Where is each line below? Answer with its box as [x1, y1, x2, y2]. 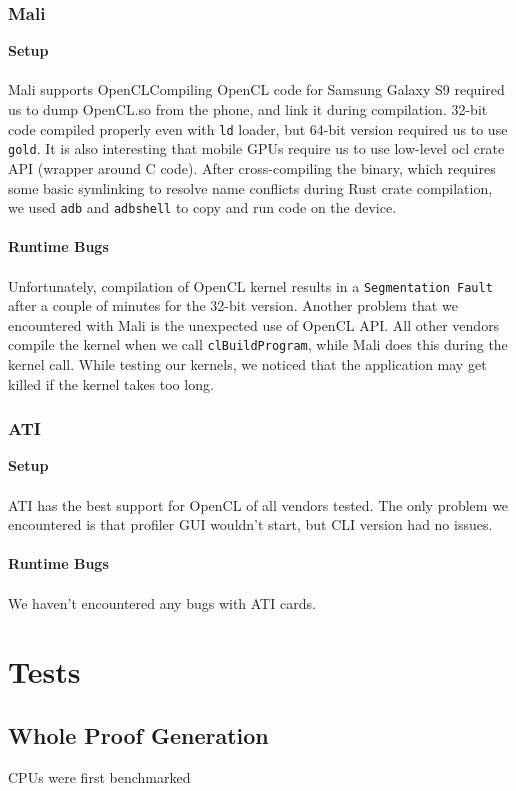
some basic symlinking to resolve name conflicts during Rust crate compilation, [8, 177, 493, 198]
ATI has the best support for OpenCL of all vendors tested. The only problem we [8, 494, 509, 515]
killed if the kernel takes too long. [8, 373, 214, 394]
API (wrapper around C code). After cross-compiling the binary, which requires [8, 157, 496, 178]
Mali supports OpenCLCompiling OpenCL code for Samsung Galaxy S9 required [8, 79, 505, 100]
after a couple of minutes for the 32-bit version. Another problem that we [8, 295, 458, 316]
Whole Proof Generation [8, 719, 269, 750]
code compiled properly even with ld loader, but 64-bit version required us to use [8, 118, 508, 139]
